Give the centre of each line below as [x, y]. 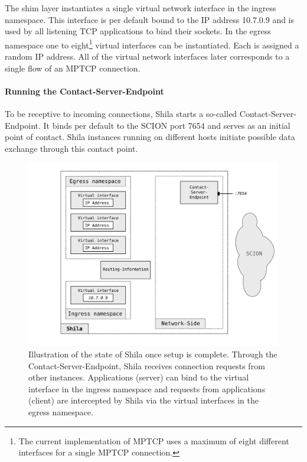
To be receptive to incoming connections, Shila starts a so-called [121, 114]
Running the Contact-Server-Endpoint [84, 91]
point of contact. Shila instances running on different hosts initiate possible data [150, 137]
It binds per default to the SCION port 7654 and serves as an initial [167, 125]
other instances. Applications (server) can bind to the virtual [139, 377]
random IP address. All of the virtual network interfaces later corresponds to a [147, 56]
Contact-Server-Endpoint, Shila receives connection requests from [147, 365]
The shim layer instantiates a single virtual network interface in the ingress [141, 8]
